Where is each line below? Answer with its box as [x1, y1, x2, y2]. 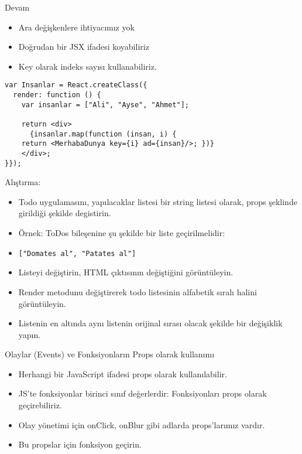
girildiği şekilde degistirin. [18, 207, 111, 219]
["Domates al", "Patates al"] [18, 249, 136, 258]
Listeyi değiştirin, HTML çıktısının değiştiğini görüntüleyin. [18, 266, 234, 278]
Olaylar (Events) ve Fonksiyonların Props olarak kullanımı [5, 348, 215, 360]
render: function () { [13, 91, 101, 100]
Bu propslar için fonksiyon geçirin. [18, 438, 142, 450]
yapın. [18, 328, 41, 340]
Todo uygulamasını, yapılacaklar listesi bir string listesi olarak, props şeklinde [18, 195, 297, 207]
